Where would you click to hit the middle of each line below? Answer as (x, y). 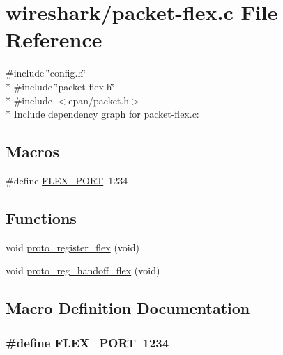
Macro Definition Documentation (128, 308)
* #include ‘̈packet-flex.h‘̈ (60, 86)
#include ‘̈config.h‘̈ (46, 73)
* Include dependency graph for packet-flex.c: (102, 114)
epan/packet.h (99, 100)
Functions (41, 218)
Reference (54, 39)
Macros (32, 151)
